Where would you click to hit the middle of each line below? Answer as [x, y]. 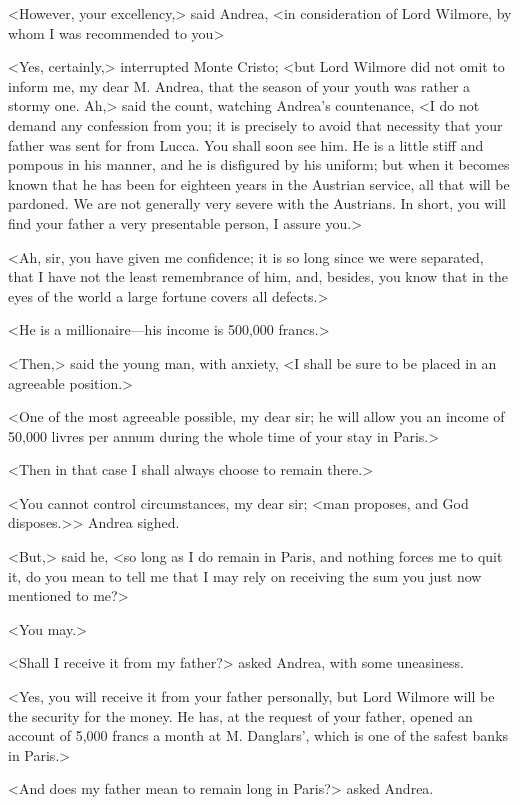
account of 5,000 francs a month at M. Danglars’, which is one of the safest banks [258, 735]
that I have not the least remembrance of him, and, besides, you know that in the [258, 276]
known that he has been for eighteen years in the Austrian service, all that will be [259, 183]
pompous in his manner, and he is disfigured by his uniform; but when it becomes [259, 164]
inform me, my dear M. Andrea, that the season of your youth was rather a [239, 85]
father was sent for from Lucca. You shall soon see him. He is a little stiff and [246, 144]
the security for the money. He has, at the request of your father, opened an [240, 715]
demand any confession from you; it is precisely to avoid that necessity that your [255, 124]
